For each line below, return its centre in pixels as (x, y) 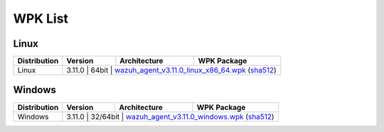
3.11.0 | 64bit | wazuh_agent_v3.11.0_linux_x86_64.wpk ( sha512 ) (171, 70)
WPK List (41, 18)
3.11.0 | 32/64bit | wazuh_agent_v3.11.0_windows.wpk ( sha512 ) (170, 116)
